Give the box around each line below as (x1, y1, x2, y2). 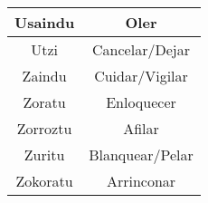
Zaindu (22, 65, 67, 86)
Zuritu (24, 144, 65, 165)
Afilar (123, 118, 159, 139)
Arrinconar (106, 170, 176, 191)
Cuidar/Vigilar (94, 65, 188, 86)
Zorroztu (16, 118, 72, 139)
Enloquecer (106, 92, 176, 112)
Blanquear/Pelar (89, 144, 194, 165)
